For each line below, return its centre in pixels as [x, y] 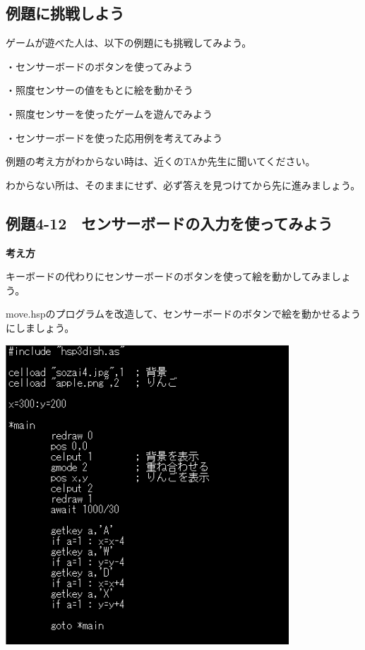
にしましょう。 [40, 327]
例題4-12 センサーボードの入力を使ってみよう [169, 223]
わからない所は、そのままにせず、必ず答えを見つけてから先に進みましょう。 [183, 185]
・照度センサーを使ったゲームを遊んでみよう [109, 113]
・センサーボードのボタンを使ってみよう [100, 66]
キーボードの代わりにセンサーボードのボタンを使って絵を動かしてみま [168, 276]
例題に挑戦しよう [65, 13]
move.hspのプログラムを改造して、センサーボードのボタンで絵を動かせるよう [183, 314]
